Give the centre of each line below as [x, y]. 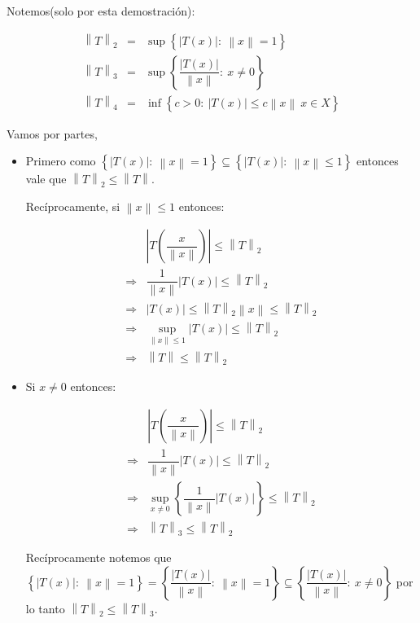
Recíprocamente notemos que [98, 557]
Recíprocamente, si [73, 206]
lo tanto [45, 608]
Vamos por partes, [52, 133]
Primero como [61, 161]
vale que [46, 179]
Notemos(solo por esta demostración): [101, 11]
